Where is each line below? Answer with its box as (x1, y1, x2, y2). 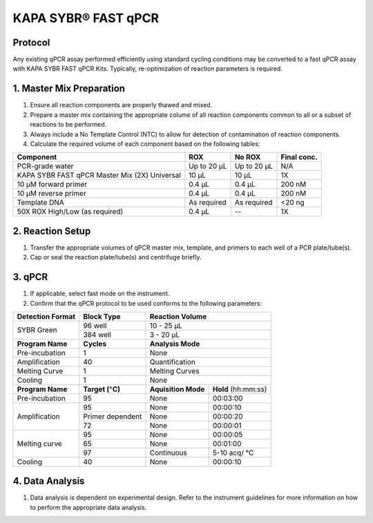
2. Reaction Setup (12, 225, 91, 237)
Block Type (83, 311, 121, 321)
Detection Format (17, 311, 76, 321)
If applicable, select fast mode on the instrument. (30, 289, 170, 297)
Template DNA (17, 198, 65, 208)
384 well (83, 329, 112, 339)
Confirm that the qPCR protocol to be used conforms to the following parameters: (30, 299, 262, 307)
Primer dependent (83, 412, 142, 421)
